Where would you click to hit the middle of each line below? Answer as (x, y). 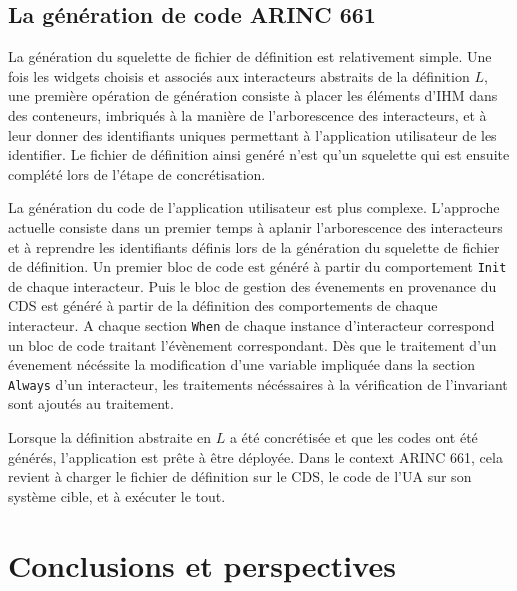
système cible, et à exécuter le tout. (117, 495)
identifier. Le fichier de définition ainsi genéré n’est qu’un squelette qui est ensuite (259, 154)
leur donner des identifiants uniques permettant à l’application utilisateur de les (252, 134)
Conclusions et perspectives (202, 564)
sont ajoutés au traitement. (91, 403)
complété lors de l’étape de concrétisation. (137, 173)
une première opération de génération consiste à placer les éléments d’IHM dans (253, 95)
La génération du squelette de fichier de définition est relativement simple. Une (250, 56)
